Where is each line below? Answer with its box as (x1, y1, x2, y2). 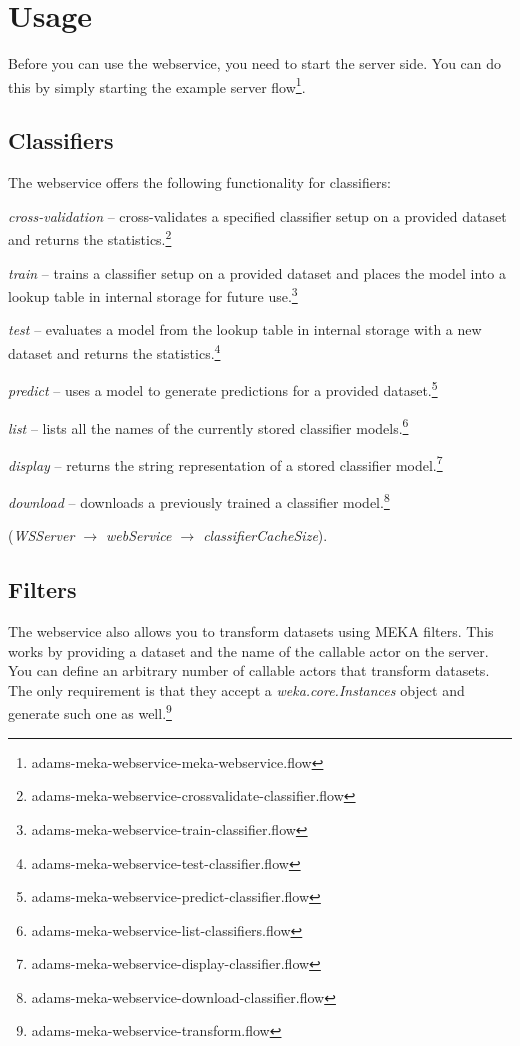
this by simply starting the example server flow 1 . (8, 73, 306, 97)
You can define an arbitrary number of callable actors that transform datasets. (8, 660, 490, 681)
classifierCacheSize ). (203, 525, 328, 546)
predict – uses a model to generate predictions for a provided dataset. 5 (8, 377, 438, 400)
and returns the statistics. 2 (8, 226, 172, 250)
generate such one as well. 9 (8, 700, 172, 724)
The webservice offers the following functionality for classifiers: (8, 172, 391, 193)
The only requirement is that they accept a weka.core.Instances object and (8, 679, 465, 700)
